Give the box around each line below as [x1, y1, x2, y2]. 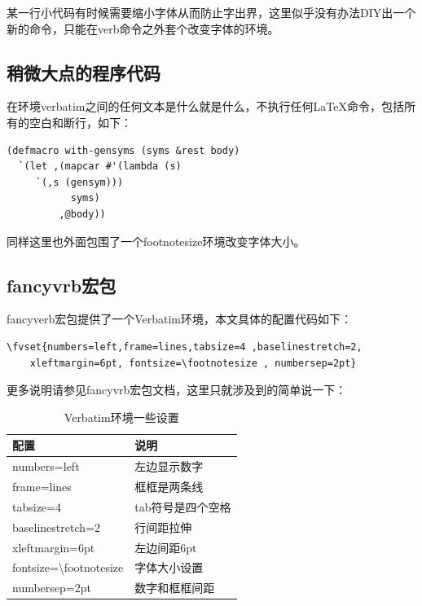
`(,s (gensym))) [35, 176, 124, 188]
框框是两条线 [134, 478, 204, 494]
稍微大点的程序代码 [7, 59, 160, 85]
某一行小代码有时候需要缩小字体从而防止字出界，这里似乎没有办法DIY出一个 [7, 4, 416, 20]
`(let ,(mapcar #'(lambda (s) [18, 160, 182, 173]
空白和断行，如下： [29, 113, 132, 130]
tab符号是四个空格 [134, 498, 231, 515]
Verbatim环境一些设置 [64, 408, 179, 425]
